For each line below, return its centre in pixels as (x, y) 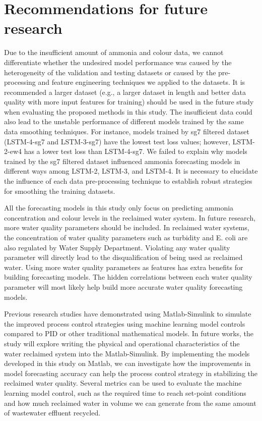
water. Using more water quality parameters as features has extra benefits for (124, 267)
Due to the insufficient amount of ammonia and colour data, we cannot (114, 52)
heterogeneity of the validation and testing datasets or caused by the (110, 72)
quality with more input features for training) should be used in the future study (129, 102)
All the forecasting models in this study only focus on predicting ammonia (119, 208)
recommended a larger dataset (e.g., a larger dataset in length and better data (125, 92)
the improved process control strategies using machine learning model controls (125, 323)
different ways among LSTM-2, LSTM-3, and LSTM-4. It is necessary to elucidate (131, 171)
